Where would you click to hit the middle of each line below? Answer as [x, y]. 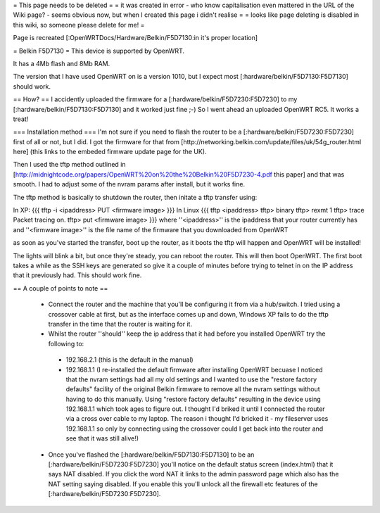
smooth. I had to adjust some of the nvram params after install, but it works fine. [129, 184]
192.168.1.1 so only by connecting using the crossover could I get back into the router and [195, 429]
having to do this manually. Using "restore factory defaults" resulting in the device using [194, 399]
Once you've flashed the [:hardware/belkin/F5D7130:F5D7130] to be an [151, 455]
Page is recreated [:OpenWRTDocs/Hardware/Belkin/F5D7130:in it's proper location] [135, 38]
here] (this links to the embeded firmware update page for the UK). [110, 152]
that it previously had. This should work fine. [77, 275]
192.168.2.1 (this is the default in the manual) [129, 360]
